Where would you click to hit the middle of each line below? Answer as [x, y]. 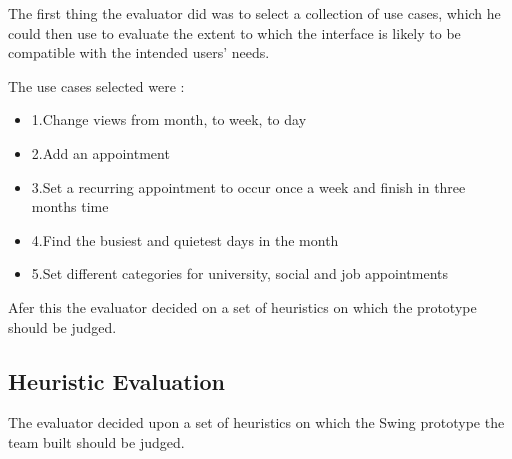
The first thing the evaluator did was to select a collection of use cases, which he [254, 13]
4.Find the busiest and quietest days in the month [185, 239]
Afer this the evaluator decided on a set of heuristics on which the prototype [242, 306]
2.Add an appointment [100, 152]
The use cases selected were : [96, 85]
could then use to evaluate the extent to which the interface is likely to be [234, 32]
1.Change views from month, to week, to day [169, 119]
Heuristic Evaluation [116, 380]
